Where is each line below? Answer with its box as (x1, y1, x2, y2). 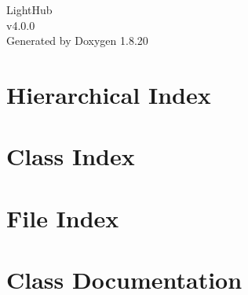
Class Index (6, 140, 135, 172)
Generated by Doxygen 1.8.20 (6, 32, 148, 49)
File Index (6, 201, 119, 234)
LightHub (6, 2, 53, 17)
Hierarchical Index (6, 78, 211, 110)
